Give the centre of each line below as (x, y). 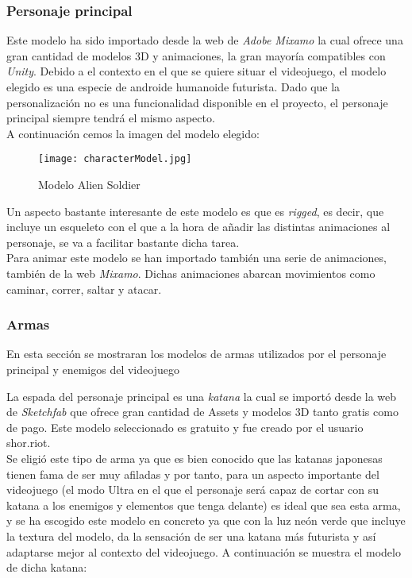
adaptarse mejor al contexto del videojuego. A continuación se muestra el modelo (204, 551)
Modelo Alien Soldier (89, 185)
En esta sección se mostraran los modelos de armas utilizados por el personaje (196, 354)
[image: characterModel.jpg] (115, 159)
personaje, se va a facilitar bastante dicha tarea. (123, 242)
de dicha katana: (47, 567)
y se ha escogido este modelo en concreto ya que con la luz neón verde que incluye (206, 520)
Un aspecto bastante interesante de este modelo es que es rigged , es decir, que (195, 211)
